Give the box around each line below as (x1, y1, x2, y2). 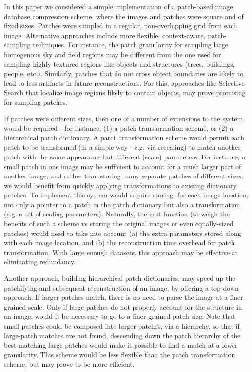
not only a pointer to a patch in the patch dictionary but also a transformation (4, 199, 240, 209)
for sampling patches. (4, 97, 68, 107)
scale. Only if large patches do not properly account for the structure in (28, 301, 242, 312)
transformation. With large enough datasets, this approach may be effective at (4, 247, 238, 257)
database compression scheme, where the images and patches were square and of (4, 11, 244, 21)
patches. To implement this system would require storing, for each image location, (4, 190, 249, 200)
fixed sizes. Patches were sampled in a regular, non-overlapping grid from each (4, 20, 237, 31)
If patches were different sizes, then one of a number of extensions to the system (4, 113, 243, 123)
